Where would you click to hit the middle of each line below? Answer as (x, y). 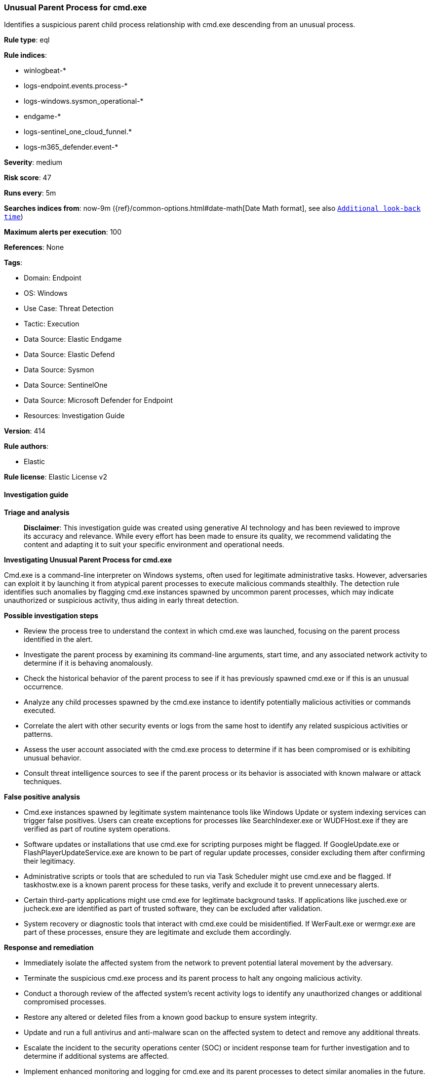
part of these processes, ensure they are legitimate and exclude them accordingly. (158, 932)
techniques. (43, 781)
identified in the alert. (58, 639)
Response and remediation (49, 947)
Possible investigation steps (51, 615)
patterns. (38, 734)
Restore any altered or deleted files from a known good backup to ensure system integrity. (171, 1017)
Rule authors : (26, 446)
